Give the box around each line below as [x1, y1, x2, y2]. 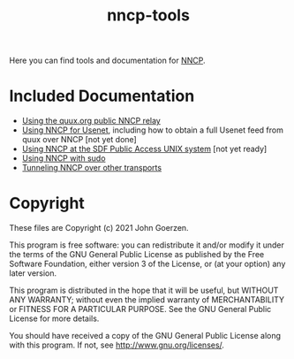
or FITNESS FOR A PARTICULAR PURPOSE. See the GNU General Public [9, 304, 272, 315]
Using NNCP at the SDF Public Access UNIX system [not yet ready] [21, 143, 268, 155]
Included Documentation [9, 86, 195, 106]
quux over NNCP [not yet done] [21, 134, 137, 145]
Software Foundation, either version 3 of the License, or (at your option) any [9, 258, 286, 270]
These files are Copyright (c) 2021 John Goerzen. [9, 223, 189, 233]
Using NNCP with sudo [21, 153, 106, 164]
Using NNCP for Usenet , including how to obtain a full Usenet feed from [21, 125, 284, 135]
